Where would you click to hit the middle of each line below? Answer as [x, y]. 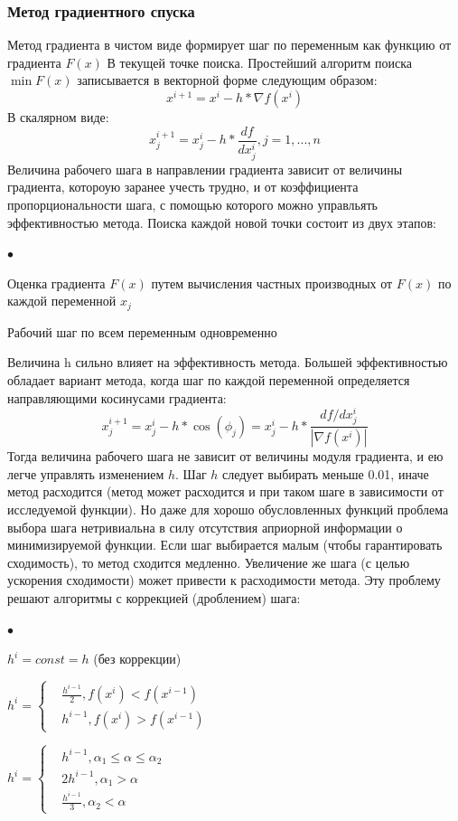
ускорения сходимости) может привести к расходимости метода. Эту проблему [224, 580]
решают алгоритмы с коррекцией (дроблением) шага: [154, 597]
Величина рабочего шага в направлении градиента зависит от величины [205, 169]
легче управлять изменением [86, 473]
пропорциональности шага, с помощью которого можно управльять [192, 204]
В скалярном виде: [58, 117]
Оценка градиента [56, 283]
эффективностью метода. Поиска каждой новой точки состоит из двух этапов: [222, 222]
